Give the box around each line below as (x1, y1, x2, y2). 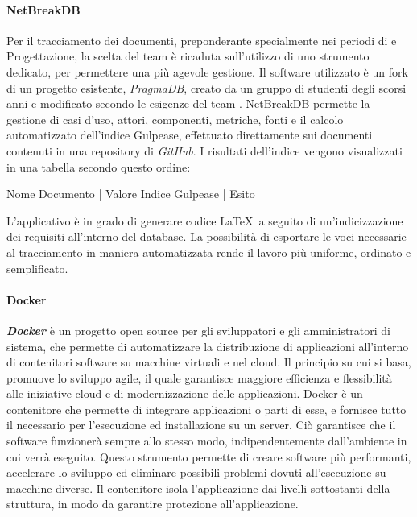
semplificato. (6, 259, 68, 276)
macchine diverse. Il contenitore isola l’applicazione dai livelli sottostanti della (6, 479, 390, 496)
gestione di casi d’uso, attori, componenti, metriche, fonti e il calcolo (6, 110, 344, 127)
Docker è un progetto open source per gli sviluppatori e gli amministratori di (6, 321, 390, 338)
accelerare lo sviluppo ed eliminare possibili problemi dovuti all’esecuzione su (6, 464, 386, 481)
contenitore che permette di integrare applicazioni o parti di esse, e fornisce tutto (6, 400, 407, 417)
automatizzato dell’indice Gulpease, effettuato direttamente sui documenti (6, 126, 373, 143)
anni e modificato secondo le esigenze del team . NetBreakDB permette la (6, 95, 370, 112)
